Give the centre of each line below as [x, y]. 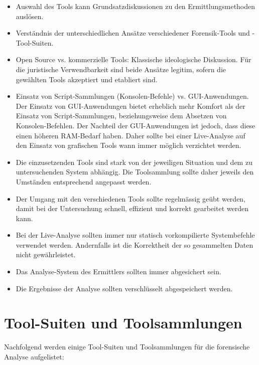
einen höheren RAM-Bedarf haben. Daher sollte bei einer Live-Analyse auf [131, 135]
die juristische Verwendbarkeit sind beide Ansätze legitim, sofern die [121, 69]
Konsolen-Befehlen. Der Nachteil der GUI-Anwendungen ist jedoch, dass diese [136, 125]
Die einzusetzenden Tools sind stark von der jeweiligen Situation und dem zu [134, 162]
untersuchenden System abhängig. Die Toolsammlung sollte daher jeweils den [135, 172]
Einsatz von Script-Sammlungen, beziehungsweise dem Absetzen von [121, 116]
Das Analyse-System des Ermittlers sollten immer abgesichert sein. [118, 271]
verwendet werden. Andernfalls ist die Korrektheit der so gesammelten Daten [135, 244]
